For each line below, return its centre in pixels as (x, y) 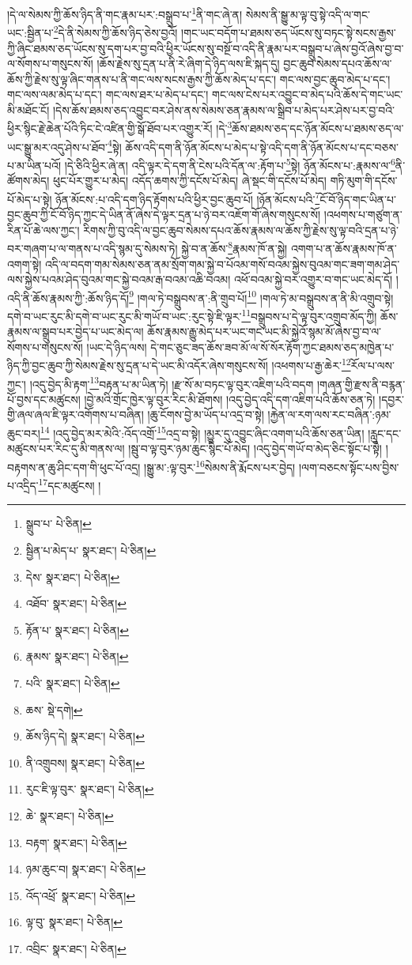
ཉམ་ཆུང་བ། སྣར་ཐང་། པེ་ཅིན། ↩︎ (86, 869)
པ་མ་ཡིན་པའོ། (34, 165)
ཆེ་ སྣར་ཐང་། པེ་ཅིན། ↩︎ (70, 815)
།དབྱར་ (391, 399)
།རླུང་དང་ (385, 433)
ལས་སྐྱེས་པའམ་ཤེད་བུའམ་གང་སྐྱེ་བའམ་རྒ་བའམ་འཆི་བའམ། (119, 279)
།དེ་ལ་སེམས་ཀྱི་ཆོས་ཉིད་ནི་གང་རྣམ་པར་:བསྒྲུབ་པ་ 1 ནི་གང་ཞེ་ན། (125, 13)
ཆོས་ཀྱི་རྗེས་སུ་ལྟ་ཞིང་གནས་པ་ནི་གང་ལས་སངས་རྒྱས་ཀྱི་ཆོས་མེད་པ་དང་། (142, 79)
